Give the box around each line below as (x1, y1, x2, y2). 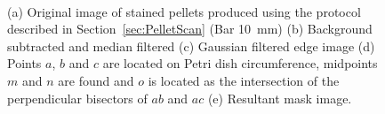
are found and (58, 71, 134, 89)
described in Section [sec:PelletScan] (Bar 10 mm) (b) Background (7, 19, 373, 38)
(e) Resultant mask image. (207, 88, 352, 107)
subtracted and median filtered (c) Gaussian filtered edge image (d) (7, 36, 375, 55)
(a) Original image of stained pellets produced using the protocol (7, 2, 361, 20)
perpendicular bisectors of (7, 88, 148, 107)
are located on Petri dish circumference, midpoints (102, 54, 378, 72)
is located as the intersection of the (148, 71, 340, 89)
